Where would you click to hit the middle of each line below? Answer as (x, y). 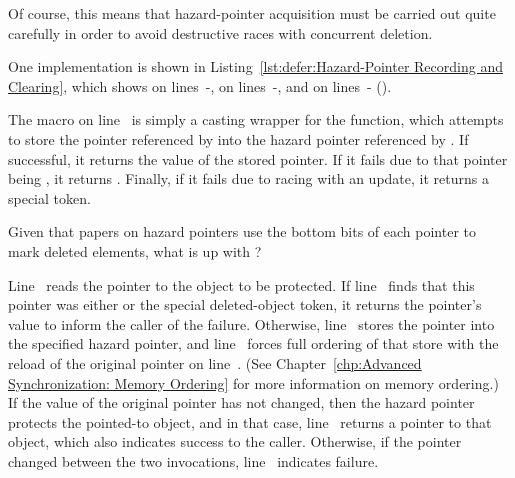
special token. (49, 197)
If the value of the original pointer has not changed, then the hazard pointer (241, 402)
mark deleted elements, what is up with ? (135, 250)
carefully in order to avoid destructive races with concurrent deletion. (220, 32)
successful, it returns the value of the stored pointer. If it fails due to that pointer (258, 158)
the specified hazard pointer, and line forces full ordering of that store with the (253, 343)
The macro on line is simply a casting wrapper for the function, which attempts (256, 119)
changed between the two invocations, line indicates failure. (193, 460)
